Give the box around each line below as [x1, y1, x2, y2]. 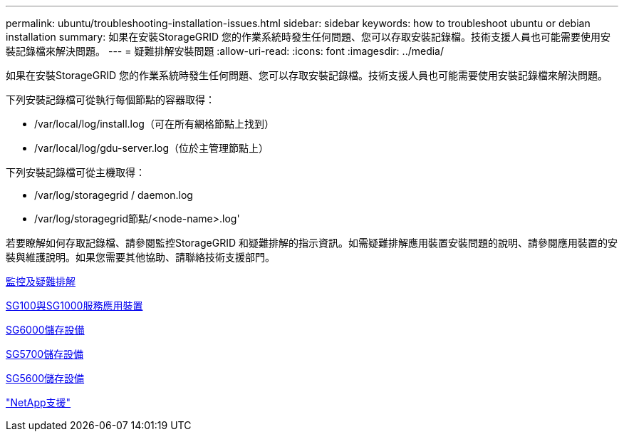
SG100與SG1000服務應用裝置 [6, 299, 143, 312]
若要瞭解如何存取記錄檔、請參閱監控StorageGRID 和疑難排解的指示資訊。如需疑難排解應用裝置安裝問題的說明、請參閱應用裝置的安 [6, 237, 618, 249]
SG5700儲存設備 [6, 348, 84, 360]
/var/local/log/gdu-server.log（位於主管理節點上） [34, 142, 269, 154]
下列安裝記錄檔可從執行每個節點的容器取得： [6, 93, 215, 106]
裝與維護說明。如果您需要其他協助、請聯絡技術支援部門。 [6, 251, 275, 263]
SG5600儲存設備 [6, 372, 85, 384]
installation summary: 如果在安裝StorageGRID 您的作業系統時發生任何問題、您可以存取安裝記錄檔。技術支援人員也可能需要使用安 [6, 31, 611, 43]
